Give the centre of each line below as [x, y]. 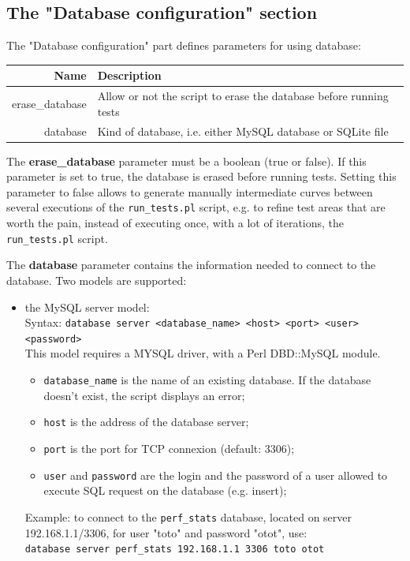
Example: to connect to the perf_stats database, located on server [188, 516]
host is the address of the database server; [146, 422]
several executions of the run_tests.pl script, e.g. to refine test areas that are [196, 207]
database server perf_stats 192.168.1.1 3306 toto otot [175, 550]
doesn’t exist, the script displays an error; [144, 395]
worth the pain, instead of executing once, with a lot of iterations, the [175, 223]
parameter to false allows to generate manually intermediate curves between [190, 191]
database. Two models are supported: [97, 280]
